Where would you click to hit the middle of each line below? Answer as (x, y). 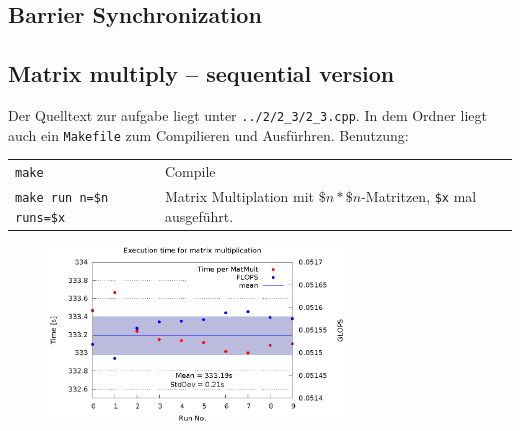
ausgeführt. (199, 215)
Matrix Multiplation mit (239, 195)
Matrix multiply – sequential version (201, 73)
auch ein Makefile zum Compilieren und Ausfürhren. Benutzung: (208, 134)
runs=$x (40, 217)
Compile (190, 171)
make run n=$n (62, 197)
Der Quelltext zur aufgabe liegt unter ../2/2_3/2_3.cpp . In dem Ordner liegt (247, 114)
